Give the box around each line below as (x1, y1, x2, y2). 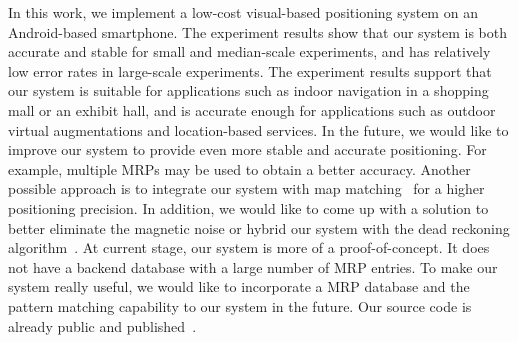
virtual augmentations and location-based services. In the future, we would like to (8, 119, 509, 140)
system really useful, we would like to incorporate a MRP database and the (8, 276, 470, 297)
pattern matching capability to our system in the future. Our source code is (8, 295, 472, 316)
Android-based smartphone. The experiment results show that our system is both (8, 21, 507, 42)
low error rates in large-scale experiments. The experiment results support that (8, 60, 492, 81)
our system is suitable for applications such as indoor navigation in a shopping (8, 80, 489, 101)
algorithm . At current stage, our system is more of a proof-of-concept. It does (8, 237, 490, 258)
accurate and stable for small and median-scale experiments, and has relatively (8, 41, 491, 62)
